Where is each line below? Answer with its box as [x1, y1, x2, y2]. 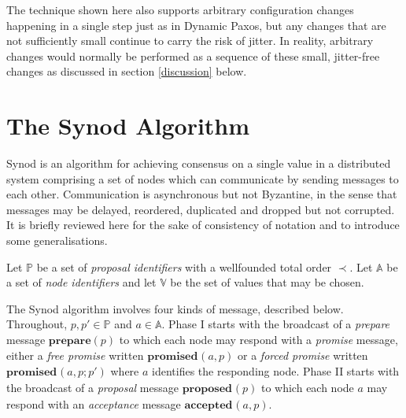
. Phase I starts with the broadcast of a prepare [161, 316, 390, 332]
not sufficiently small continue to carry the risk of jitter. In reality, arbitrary [6, 32, 374, 49]
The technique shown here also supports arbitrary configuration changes [6, 2, 354, 17]
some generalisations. [6, 232, 108, 249]
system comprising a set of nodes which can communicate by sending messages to [6, 170, 399, 187]
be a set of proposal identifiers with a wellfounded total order [36, 258, 332, 275]
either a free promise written [6, 346, 144, 363]
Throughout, [6, 316, 68, 332]
